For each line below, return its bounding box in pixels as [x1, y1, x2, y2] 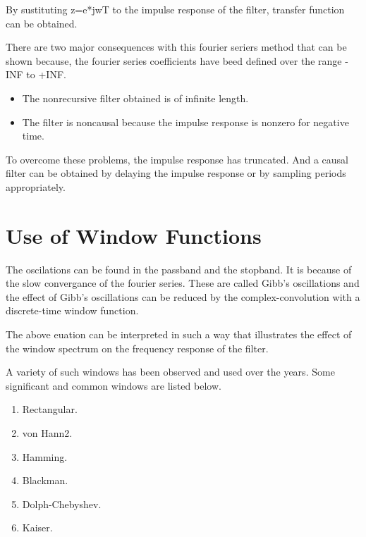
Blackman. [22, 473, 68, 488]
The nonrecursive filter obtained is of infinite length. [22, 90, 249, 105]
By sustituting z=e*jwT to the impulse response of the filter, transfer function [6, 2, 345, 16]
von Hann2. [22, 426, 73, 440]
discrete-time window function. [6, 303, 139, 318]
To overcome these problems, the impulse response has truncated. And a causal [6, 152, 348, 166]
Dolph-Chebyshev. [22, 496, 102, 511]
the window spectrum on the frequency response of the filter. [6, 340, 269, 355]
